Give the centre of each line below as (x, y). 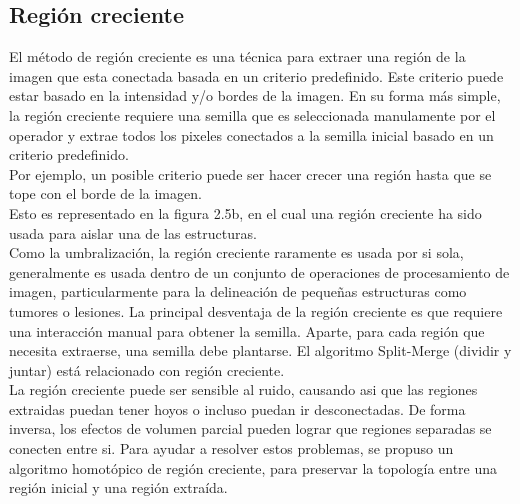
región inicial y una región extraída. (118, 487)
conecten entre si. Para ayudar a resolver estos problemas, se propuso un (231, 448)
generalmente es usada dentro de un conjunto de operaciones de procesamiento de (259, 271)
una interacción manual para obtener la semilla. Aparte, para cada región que (247, 330)
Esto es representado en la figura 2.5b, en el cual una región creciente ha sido (245, 212)
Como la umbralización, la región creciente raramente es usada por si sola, (236, 252)
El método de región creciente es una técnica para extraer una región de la (237, 56)
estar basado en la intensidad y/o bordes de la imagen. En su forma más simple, (255, 95)
